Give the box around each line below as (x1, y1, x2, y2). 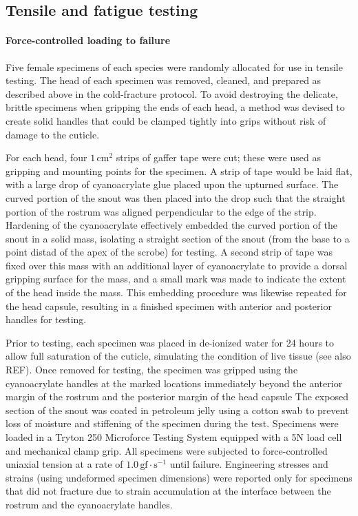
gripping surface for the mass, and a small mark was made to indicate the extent (6, 271, 346, 286)
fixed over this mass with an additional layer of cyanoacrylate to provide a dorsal (6, 258, 348, 272)
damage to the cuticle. (6, 127, 100, 141)
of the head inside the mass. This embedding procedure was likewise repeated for (6, 285, 347, 300)
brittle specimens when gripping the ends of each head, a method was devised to (6, 100, 345, 114)
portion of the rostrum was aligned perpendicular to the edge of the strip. (6, 204, 317, 218)
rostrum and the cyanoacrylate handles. (6, 497, 173, 511)
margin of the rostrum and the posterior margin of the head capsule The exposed (6, 389, 348, 404)
